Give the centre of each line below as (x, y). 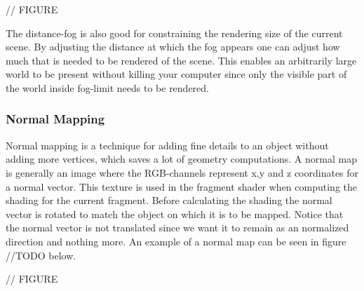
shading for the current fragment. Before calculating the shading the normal (169, 200)
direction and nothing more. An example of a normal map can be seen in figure (176, 241)
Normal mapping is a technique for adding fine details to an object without (167, 145)
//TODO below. (41, 255)
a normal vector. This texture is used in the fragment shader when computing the (181, 186)
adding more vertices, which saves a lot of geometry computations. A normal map (181, 159)
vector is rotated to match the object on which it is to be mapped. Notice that (175, 214)
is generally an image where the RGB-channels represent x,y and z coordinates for (182, 172)
